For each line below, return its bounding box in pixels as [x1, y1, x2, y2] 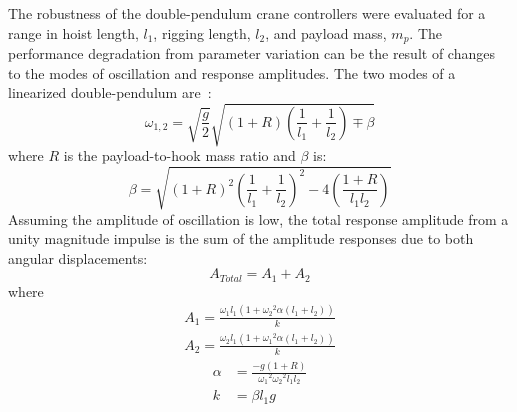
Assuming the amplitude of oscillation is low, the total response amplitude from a [8, 208, 509, 229]
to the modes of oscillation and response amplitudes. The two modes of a [8, 62, 456, 83]
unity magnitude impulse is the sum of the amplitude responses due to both [8, 228, 474, 249]
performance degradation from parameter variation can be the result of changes [8, 43, 495, 64]
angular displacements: [8, 247, 148, 268]
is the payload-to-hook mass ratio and [63, 145, 296, 166]
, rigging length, [153, 22, 251, 43]
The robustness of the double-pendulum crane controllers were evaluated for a [8, 3, 486, 23]
